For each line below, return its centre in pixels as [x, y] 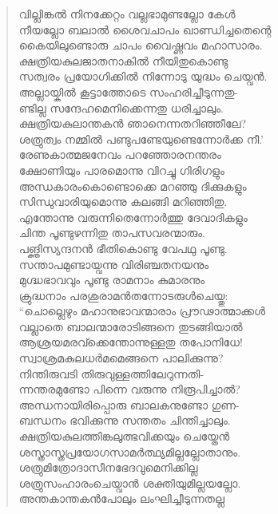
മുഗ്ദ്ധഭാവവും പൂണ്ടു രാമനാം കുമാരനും [112, 280]
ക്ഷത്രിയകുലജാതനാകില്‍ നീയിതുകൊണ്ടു [123, 60]
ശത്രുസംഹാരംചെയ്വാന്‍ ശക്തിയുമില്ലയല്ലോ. [130, 482]
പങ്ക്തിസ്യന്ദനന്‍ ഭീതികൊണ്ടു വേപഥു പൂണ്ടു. [123, 248]
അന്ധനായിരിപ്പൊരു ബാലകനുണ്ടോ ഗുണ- [129, 404]
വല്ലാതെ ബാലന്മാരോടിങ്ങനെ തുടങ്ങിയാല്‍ [131, 326]
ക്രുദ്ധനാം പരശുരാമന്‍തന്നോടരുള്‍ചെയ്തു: [123, 295]
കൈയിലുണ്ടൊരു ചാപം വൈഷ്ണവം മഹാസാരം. [141, 45]
